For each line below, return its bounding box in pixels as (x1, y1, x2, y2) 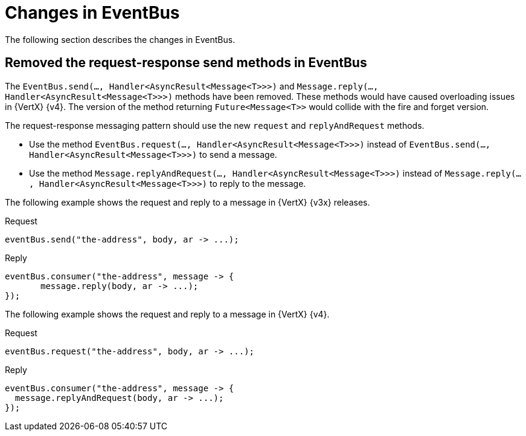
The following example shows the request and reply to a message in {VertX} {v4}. (5, 308, 330, 319)
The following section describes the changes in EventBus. (5, 34, 236, 45)
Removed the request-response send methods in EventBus (5, 55, 367, 71)
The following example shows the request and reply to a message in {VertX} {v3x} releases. (5, 197, 370, 207)
